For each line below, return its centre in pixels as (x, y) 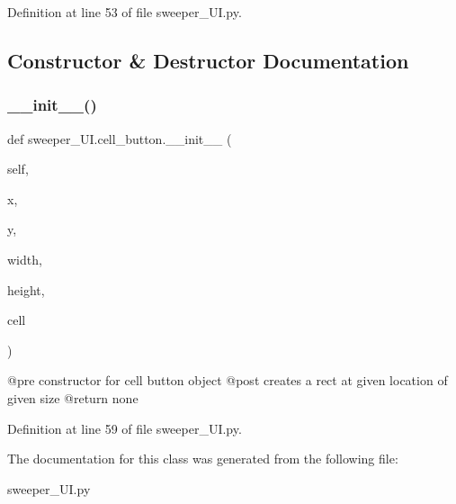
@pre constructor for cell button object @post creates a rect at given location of (228, 380)
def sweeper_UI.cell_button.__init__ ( (120, 138)
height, (26, 289)
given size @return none (73, 397)
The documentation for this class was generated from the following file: (203, 459)
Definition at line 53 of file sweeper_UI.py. (125, 12)
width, (25, 259)
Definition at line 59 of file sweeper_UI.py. (125, 428)
